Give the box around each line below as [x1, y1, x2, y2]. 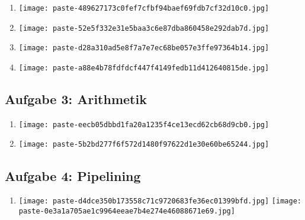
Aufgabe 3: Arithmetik [5, 90, 147, 108]
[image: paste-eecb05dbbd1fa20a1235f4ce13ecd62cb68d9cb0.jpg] [18, 120, 269, 129]
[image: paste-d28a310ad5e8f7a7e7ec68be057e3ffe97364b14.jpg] [18, 44, 269, 53]
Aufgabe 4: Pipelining [5, 166, 141, 185]
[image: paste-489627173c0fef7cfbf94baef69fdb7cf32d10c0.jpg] [18, 4, 269, 12]
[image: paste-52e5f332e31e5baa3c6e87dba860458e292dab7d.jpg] [18, 24, 269, 33]
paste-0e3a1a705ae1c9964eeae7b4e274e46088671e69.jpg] [18, 207, 235, 215]
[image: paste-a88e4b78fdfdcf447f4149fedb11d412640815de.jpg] [18, 63, 269, 72]
